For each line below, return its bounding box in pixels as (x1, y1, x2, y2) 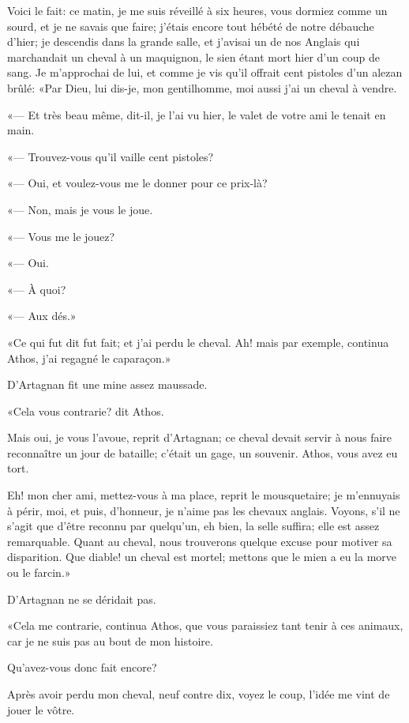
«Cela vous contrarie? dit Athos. (7, 402, 164, 419)
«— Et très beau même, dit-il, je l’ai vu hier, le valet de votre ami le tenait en (7, 106, 386, 122)
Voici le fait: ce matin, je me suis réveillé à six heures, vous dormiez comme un (7, 2, 388, 18)
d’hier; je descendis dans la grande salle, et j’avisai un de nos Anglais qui (7, 33, 360, 50)
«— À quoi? (7, 281, 66, 297)
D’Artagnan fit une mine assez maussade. (7, 376, 208, 393)
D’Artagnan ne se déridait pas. (7, 590, 156, 607)
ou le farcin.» (7, 564, 71, 581)
